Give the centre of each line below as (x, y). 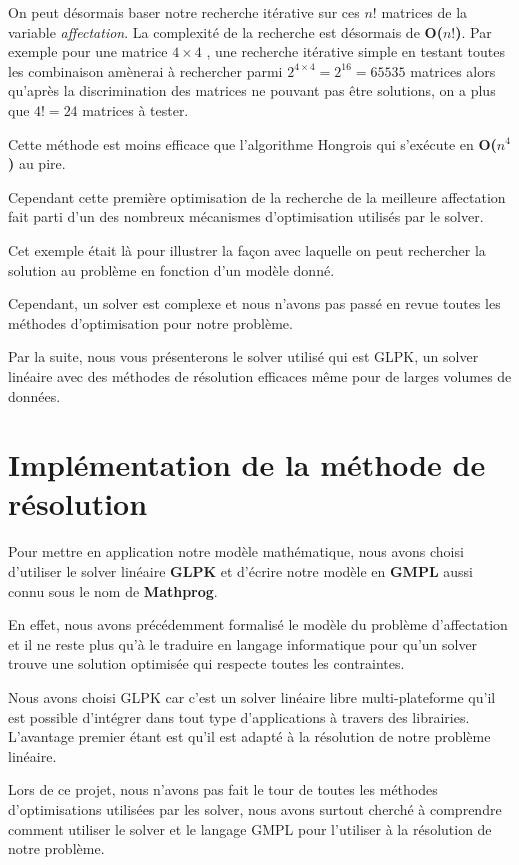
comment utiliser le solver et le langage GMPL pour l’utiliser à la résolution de (250, 828)
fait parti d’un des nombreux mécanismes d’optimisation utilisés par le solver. (246, 216)
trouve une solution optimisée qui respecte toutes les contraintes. (206, 663)
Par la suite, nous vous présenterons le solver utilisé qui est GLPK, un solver (243, 356)
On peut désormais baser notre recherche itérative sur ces (184, 12)
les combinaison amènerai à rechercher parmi (145, 70)
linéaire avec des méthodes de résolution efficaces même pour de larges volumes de (260, 375)
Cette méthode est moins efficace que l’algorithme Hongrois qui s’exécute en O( (252, 143)
